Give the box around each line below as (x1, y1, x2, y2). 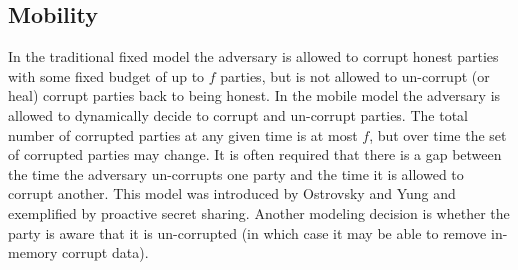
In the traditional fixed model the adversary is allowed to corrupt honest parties (8, 46, 499, 67)
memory (8, 242, 58, 263)
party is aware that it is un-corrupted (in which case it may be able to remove (8, 222, 487, 243)
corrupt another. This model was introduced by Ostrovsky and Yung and (8, 183, 456, 204)
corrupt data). (62, 242, 149, 263)
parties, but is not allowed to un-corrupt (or (220, 65, 490, 86)
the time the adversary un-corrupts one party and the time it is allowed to (8, 163, 464, 184)
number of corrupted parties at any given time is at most (8, 124, 358, 145)
